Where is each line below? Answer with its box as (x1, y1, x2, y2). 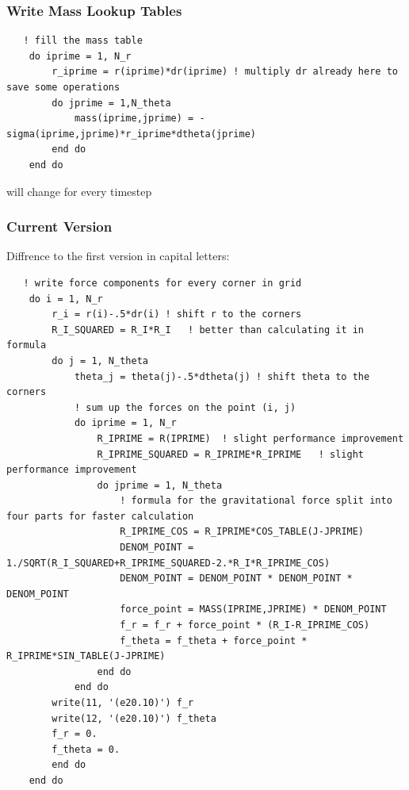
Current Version (6, 217, 113, 236)
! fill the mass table (23, 35, 143, 47)
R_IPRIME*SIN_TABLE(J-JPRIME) (6, 650, 166, 662)
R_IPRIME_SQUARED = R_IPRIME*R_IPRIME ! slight (97, 448, 365, 460)
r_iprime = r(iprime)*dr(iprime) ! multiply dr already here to (52, 66, 398, 78)
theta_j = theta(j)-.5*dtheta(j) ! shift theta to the (74, 370, 370, 382)
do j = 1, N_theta (52, 355, 148, 366)
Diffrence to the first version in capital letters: (6, 247, 230, 264)
